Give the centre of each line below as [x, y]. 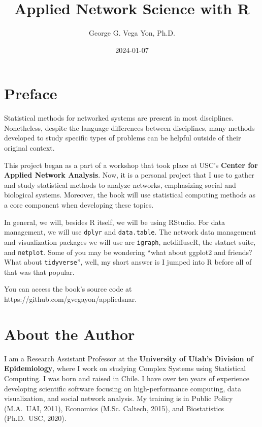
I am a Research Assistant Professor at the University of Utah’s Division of [129, 358]
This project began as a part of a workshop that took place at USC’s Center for [131, 165]
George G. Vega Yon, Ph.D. [132, 33]
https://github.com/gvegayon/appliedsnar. [71, 299]
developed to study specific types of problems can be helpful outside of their [123, 138]
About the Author [70, 334]
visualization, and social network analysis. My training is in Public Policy [119, 398]
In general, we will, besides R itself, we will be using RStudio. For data [114, 222]
